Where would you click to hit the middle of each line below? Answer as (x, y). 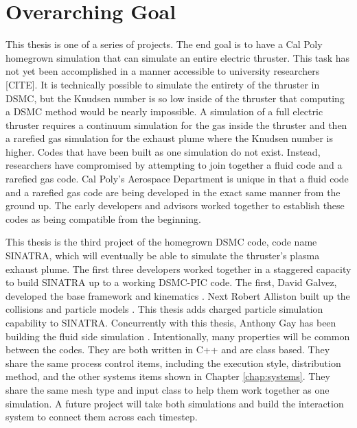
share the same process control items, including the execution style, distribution (173, 362)
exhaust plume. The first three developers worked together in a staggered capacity (178, 269)
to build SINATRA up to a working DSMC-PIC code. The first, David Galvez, (171, 282)
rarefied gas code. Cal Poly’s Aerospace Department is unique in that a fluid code (177, 179)
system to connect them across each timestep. (102, 417)
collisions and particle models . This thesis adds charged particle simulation (164, 309)
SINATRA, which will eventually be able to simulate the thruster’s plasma (163, 255)
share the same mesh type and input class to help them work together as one (168, 389)
